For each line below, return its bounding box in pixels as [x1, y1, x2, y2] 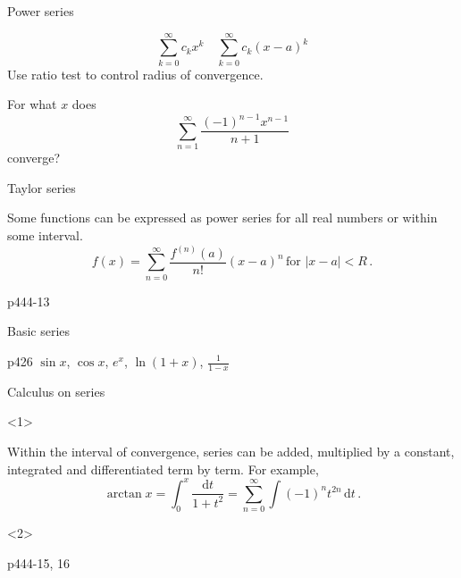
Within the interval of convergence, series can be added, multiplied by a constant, [7, 442, 455, 461]
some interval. [7, 225, 83, 244]
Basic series [7, 322, 71, 340]
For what [7, 95, 57, 113]
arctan [106, 487, 142, 500]
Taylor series [7, 178, 76, 197]
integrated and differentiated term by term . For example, [7, 459, 319, 478]
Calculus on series [7, 381, 105, 400]
